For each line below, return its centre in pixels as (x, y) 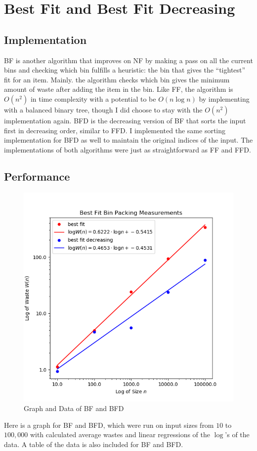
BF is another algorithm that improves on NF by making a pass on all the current (128, 60)
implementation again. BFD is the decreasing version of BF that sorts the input (125, 120)
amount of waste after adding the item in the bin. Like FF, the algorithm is (119, 89)
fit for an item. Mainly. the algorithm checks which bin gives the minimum (117, 79)
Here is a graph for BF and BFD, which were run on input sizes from (109, 425)
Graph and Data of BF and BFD (74, 408)
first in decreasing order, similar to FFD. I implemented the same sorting (115, 130)
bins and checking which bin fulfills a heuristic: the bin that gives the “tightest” (125, 70)
